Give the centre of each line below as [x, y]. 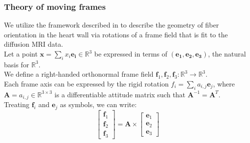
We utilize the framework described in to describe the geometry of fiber [111, 25]
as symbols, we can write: [98, 104]
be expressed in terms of [131, 54]
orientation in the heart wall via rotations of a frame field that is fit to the [116, 34]
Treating [17, 104]
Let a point [21, 54]
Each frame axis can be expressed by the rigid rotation [86, 83]
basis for [17, 64]
